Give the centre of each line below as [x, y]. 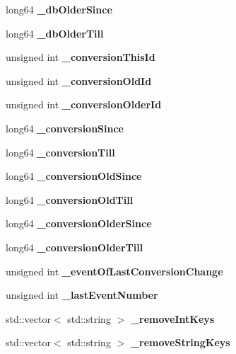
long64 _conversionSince [65, 128]
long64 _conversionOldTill [70, 199]
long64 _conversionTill [60, 152]
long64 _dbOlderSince [59, 9]
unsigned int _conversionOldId [79, 80]
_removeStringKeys [180, 342]
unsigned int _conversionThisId [81, 57]
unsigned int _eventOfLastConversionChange [114, 271]
